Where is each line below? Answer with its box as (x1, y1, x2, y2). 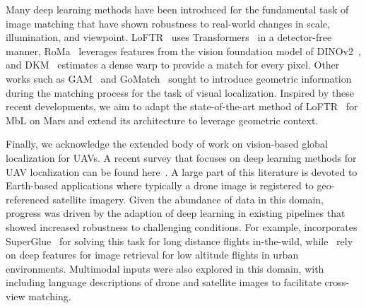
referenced (6, 191, 49, 206)
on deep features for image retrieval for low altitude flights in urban (6, 247, 299, 262)
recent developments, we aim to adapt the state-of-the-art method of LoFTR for (6, 99, 358, 114)
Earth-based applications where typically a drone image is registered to (6, 178, 314, 193)
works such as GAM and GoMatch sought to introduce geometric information (6, 71, 352, 85)
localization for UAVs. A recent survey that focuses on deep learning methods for (6, 150, 357, 165)
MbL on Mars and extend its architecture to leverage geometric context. (6, 112, 319, 127)
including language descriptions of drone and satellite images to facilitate (6, 275, 321, 290)
